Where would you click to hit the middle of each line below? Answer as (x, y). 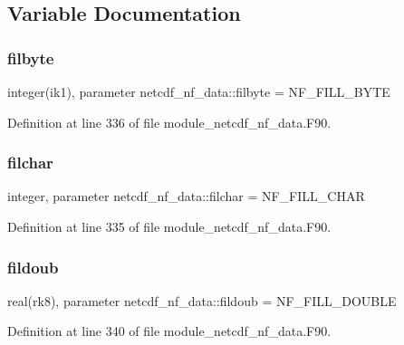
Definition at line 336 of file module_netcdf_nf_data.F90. (169, 122)
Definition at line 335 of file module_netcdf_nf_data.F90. (169, 226)
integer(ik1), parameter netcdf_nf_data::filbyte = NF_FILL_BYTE (199, 91)
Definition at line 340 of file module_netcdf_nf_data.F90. (169, 331)
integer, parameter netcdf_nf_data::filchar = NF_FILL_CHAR (186, 196)
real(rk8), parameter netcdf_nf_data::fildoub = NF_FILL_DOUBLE (202, 300)
